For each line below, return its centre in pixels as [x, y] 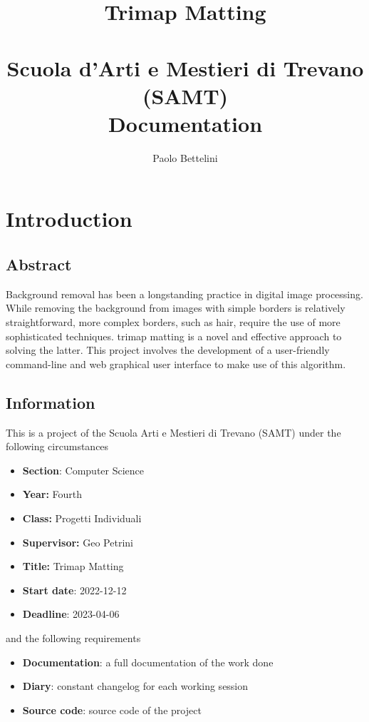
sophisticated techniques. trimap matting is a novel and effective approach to [174, 336]
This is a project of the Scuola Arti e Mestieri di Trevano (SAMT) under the [173, 432]
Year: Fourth [52, 494]
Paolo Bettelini [185, 157]
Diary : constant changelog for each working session [135, 686]
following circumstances [57, 446]
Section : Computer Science [83, 470]
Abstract [39, 264]
